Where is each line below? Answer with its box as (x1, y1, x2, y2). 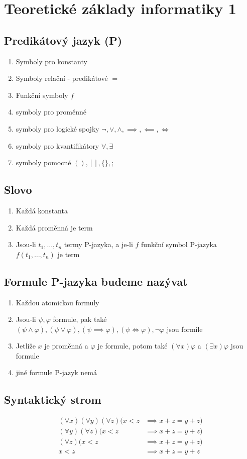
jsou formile (166, 323, 203, 334)
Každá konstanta (16, 205, 68, 215)
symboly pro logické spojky (16, 123, 99, 134)
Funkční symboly (16, 89, 68, 100)
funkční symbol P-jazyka (141, 239, 217, 250)
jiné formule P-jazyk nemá (16, 367, 97, 378)
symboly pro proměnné (16, 106, 86, 117)
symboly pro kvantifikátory (16, 140, 99, 151)
